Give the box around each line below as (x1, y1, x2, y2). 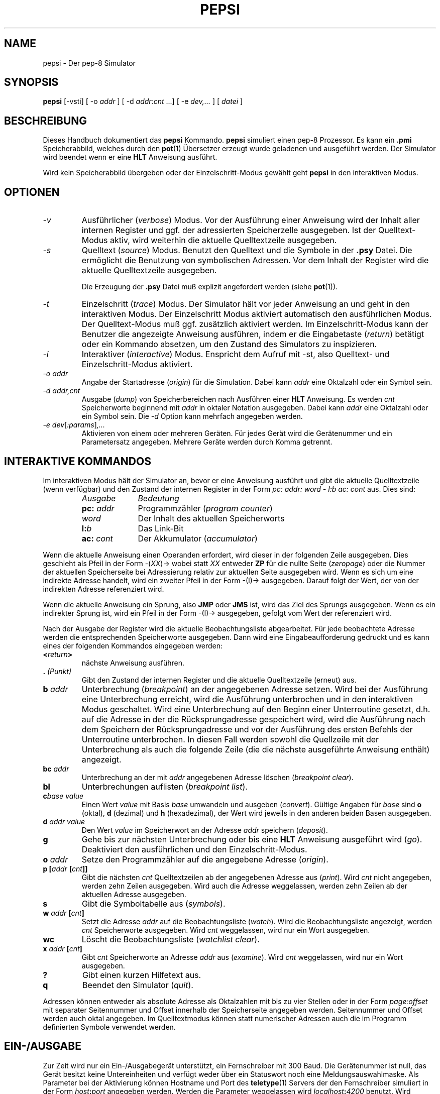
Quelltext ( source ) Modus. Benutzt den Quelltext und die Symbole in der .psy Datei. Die (81, 245, 412, 256)
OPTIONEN (4, 185, 60, 198)
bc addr (43, 764, 69, 773)
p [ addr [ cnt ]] (43, 864, 88, 873)
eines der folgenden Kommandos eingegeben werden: (43, 641, 223, 650)
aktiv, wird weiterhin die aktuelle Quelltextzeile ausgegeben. (110, 235, 337, 246)
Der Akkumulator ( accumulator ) (138, 533, 258, 543)
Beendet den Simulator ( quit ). (82, 979, 193, 990)
